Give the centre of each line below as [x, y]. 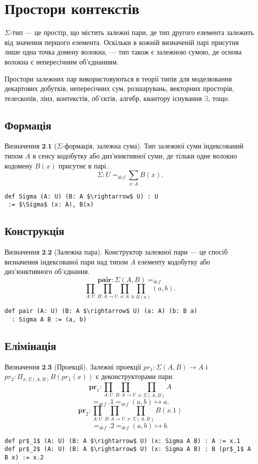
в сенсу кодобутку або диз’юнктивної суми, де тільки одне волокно [135, 156]
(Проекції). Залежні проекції [98, 366]
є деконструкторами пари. [135, 376]
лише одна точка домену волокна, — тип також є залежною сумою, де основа [123, 52]
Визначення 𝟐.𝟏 [28, 147]
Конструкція [34, 231]
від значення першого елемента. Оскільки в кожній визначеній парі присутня [122, 42]
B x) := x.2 [24, 457]
